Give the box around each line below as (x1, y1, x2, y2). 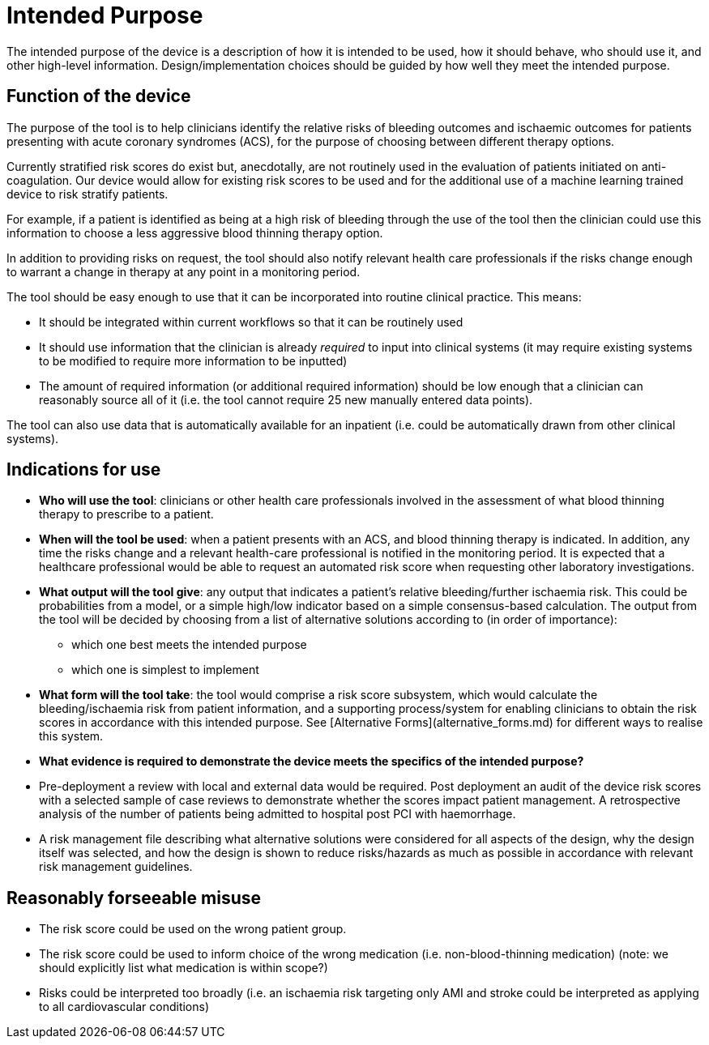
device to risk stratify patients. (6, 186, 169, 201)
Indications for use (6, 459, 161, 480)
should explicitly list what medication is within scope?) (39, 961, 328, 975)
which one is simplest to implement (71, 663, 259, 677)
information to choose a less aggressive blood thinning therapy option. (6, 225, 383, 240)
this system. (39, 729, 104, 744)
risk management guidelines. (39, 859, 193, 874)
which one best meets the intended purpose (71, 638, 307, 652)
